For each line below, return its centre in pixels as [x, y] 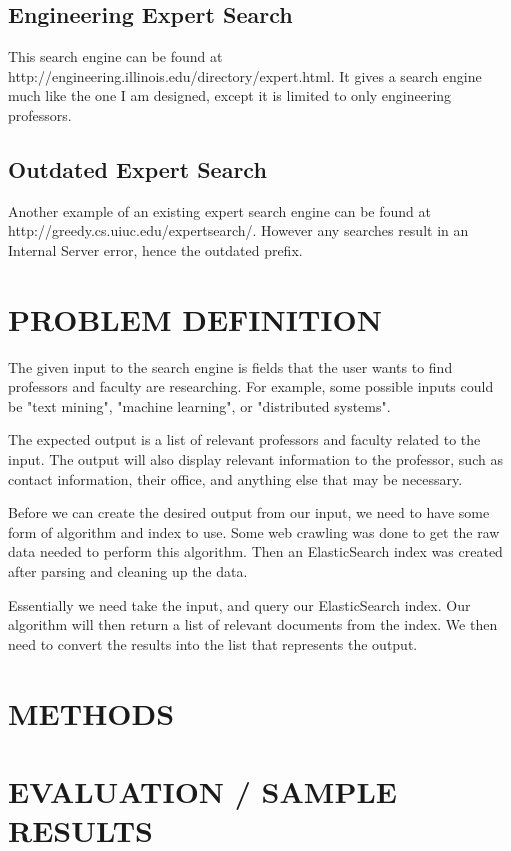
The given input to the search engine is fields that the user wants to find [230, 366]
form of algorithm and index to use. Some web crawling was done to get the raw [254, 531]
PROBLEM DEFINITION [195, 318]
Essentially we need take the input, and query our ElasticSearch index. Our [239, 604]
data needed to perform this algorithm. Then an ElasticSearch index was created [255, 551]
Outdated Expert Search [137, 168]
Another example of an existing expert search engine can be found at [219, 210]
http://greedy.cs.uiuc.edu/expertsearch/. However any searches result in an [238, 230]
